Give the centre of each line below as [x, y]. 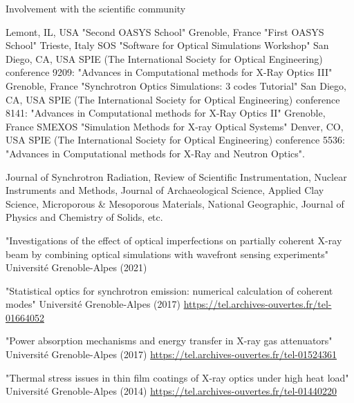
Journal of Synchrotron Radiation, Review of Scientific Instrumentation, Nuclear [176, 176]
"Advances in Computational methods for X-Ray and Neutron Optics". [155, 153]
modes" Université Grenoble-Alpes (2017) [93, 304]
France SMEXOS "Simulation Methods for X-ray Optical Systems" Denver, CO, [175, 126]
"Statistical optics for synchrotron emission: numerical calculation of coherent [169, 290]
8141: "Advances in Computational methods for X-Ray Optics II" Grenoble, [166, 113]
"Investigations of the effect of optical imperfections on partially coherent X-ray [174, 240]
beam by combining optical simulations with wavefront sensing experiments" [167, 254]
